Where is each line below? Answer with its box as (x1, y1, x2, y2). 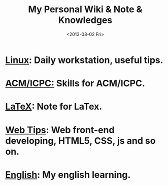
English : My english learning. (5, 169, 131, 180)
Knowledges (58, 14, 113, 26)
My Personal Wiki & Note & (28, 4, 143, 15)
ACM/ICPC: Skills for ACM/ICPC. (5, 78, 146, 89)
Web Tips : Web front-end (5, 124, 115, 136)
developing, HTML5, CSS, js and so (5, 135, 156, 146)
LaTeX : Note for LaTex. (5, 101, 103, 112)
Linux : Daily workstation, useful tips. (5, 54, 163, 66)
